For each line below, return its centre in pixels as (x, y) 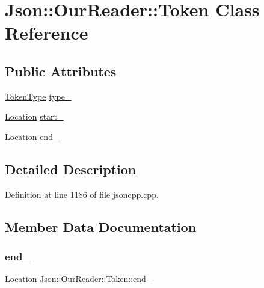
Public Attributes (61, 71)
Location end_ (32, 136)
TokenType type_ (38, 96)
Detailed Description (71, 169)
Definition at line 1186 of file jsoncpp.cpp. (82, 194)
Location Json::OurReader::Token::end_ (79, 279)
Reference (47, 33)
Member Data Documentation (101, 226)
